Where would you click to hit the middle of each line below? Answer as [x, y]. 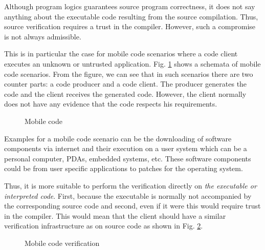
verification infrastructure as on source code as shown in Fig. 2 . [104, 226]
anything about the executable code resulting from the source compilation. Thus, [131, 16]
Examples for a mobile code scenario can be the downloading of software [118, 138]
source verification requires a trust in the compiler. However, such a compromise [130, 26]
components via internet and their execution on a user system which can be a [126, 148]
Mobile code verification [62, 243]
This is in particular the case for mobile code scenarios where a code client [121, 54]
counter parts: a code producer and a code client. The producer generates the [126, 84]
